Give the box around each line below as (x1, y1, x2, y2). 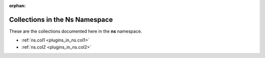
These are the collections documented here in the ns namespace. (9, 28, 142, 34)
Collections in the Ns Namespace (9, 15, 113, 24)
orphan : (9, 3, 26, 8)
